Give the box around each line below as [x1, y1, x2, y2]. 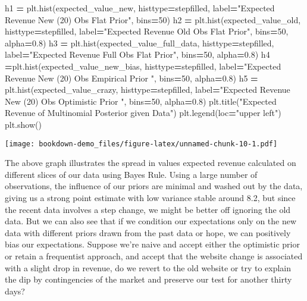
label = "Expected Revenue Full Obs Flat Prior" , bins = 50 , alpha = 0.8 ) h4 [5, 48, 270, 61]
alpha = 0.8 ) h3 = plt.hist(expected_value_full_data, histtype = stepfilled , [5, 36, 274, 49]
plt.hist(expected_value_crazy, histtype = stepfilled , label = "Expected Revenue [5, 83, 290, 96]
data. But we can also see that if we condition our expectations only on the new [5, 215, 297, 227]
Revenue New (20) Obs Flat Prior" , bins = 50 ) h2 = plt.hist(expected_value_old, [5, 13, 301, 26]
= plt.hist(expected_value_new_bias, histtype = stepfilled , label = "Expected [5, 59, 281, 72]
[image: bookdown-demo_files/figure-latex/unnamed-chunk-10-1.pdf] [5, 139, 278, 148]
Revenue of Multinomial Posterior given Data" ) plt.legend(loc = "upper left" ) [5, 106, 281, 119]
